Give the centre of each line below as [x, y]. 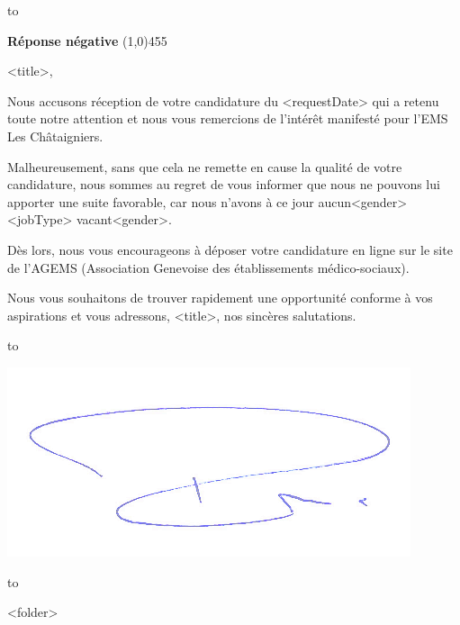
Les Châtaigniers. [55, 136]
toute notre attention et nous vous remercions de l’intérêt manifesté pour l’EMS [228, 118]
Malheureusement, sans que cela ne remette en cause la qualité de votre [205, 166]
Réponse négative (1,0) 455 [87, 40]
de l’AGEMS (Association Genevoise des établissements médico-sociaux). [208, 267]
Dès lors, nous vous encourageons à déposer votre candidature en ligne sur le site [230, 249]
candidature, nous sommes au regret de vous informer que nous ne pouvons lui [224, 184]
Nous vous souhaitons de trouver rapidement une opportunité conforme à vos [220, 298]
